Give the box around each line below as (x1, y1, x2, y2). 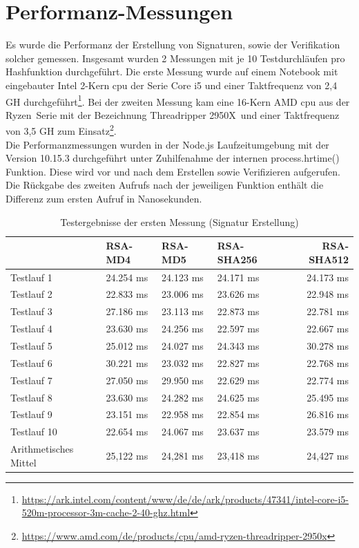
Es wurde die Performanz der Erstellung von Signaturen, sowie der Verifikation (6, 37, 340, 52)
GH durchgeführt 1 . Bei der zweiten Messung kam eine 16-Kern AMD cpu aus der (6, 92, 350, 108)
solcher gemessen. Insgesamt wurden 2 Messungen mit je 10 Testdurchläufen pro (6, 50, 345, 65)
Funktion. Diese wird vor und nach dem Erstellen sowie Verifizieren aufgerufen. (6, 164, 340, 178)
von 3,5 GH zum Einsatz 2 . (6, 122, 117, 138)
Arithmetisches (10, 442, 74, 456)
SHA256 (217, 252, 258, 266)
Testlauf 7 (10, 372, 52, 387)
